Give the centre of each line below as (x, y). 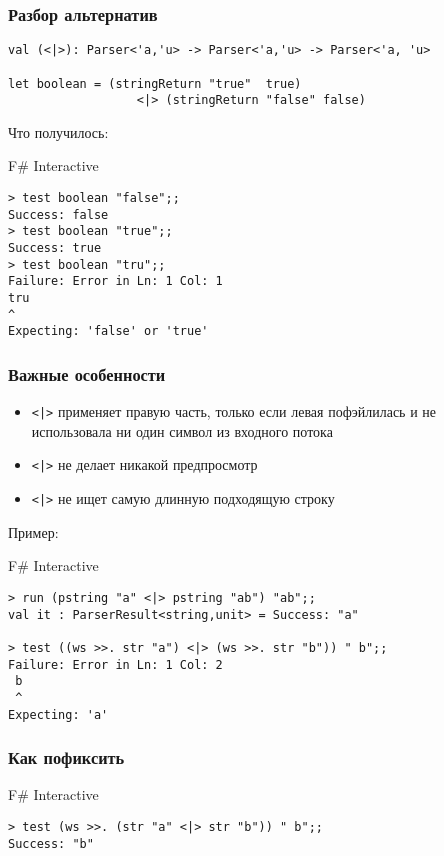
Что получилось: (58, 131)
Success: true (55, 248)
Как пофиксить (66, 757)
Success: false (58, 214)
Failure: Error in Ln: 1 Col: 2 (115, 664)
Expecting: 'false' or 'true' (108, 331)
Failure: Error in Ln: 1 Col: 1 (115, 281)
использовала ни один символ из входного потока (182, 430)
